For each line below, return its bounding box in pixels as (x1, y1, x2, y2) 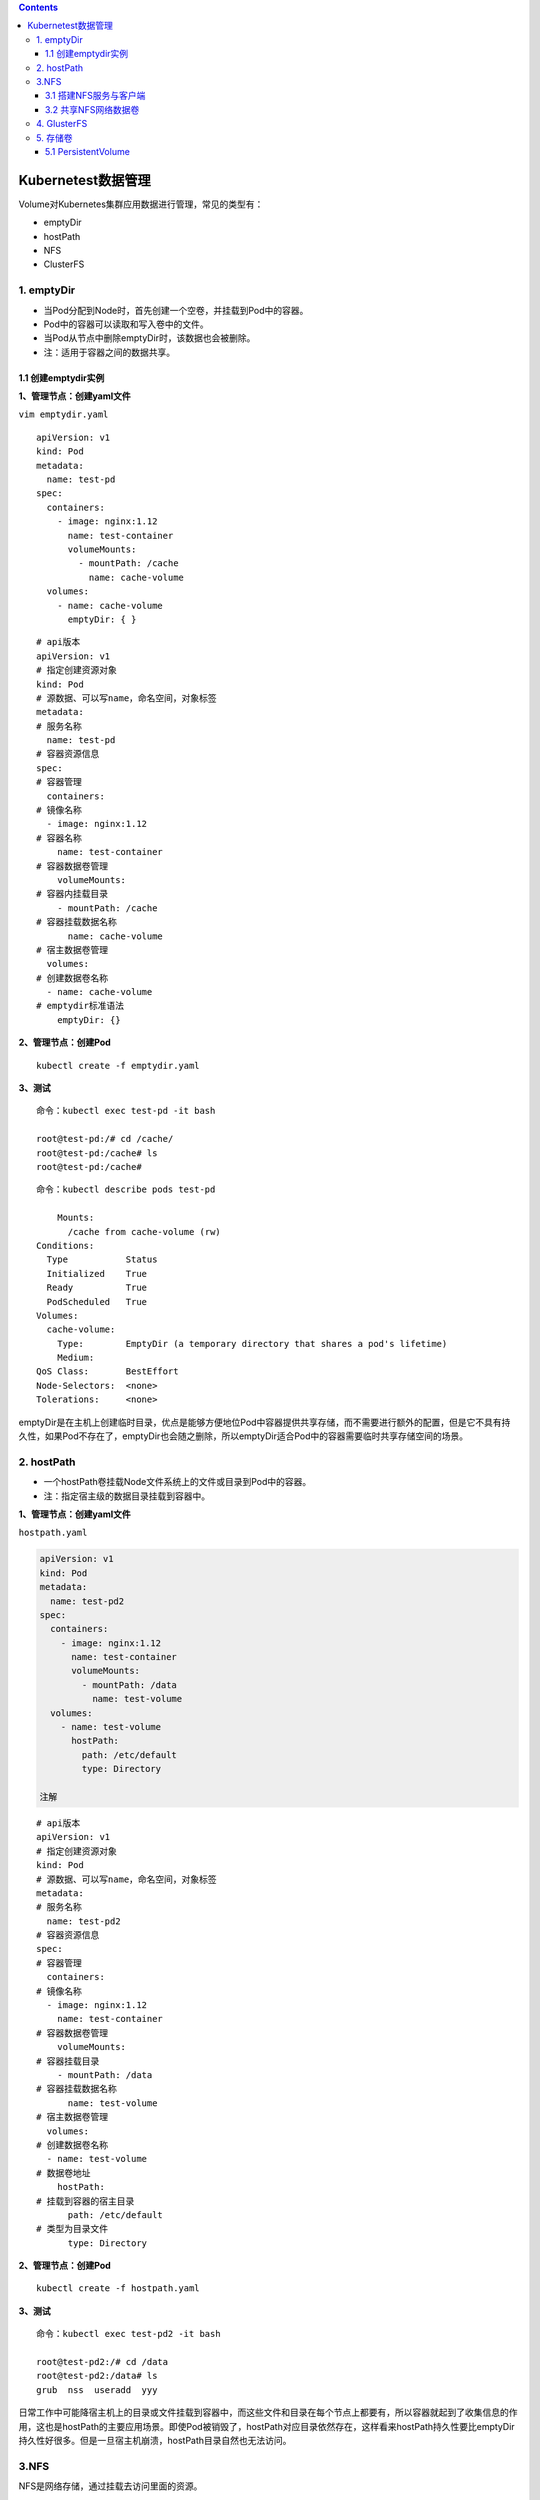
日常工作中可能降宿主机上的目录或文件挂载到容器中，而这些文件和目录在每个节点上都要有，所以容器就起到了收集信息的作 (18, 2406, 518, 2419)
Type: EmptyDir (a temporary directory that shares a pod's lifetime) (56, 1338, 448, 1349)
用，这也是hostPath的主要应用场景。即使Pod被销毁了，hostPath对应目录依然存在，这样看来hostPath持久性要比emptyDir (18, 2420, 515, 2432)
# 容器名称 (36, 832, 82, 844)
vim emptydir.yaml (18, 409, 109, 420)
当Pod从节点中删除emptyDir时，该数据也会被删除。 (43, 332, 256, 344)
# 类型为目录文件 (36, 2223, 109, 2235)
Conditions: (36, 1240, 95, 1251)
